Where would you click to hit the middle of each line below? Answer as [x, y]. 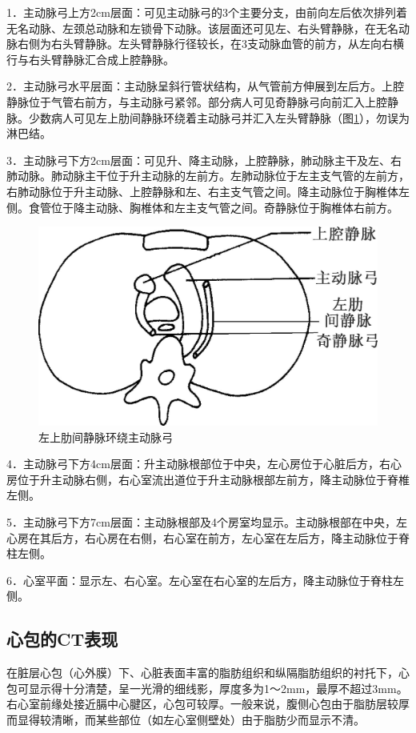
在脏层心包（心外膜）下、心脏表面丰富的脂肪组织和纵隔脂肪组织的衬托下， [202, 673]
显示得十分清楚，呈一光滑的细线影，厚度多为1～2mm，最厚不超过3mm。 [218, 688]
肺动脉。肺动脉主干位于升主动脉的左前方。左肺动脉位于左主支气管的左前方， [208, 176]
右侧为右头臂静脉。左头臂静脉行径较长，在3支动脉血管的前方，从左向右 [205, 44]
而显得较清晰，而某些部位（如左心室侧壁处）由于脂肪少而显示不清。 [186, 719]
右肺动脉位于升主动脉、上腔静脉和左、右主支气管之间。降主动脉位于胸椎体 [202, 191]
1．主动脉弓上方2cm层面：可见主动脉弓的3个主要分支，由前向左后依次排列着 [207, 12]
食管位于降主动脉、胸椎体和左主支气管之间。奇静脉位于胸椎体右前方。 [213, 207]
